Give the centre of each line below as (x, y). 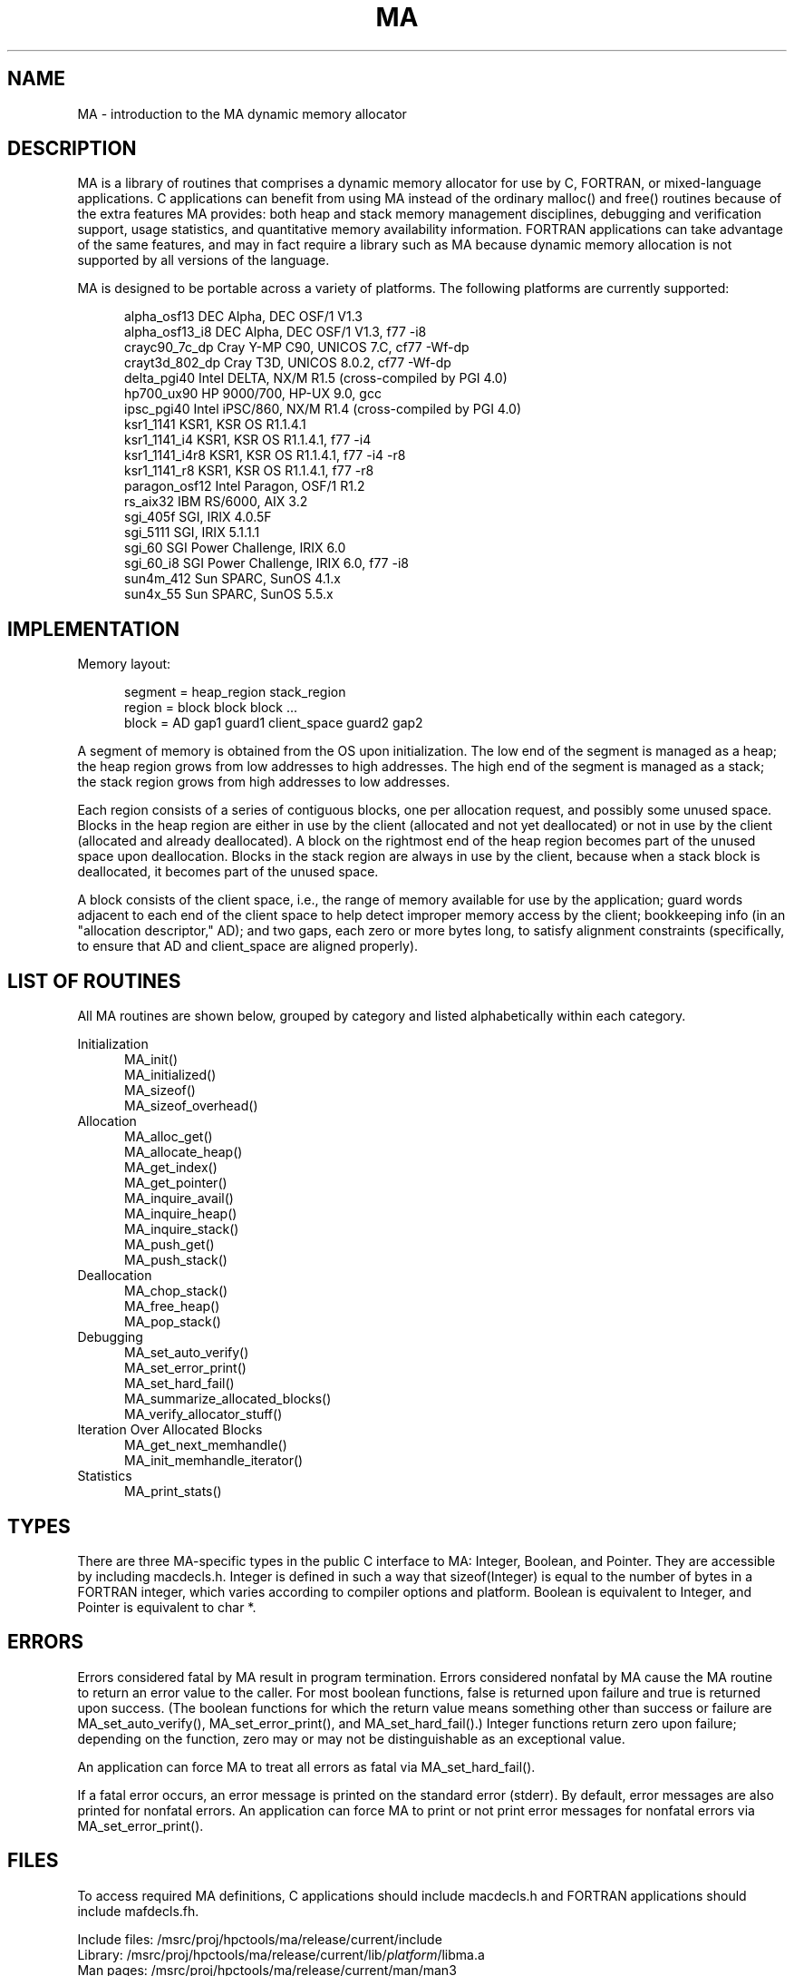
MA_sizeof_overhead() (191, 1106)
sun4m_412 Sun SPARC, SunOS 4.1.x (232, 579)
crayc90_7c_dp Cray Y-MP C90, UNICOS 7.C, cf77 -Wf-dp (297, 347)
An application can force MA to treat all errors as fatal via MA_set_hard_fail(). (306, 1766)
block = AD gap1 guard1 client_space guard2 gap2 (274, 723)
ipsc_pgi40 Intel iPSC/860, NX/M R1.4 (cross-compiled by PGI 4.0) (323, 409)
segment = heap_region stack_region (235, 692)
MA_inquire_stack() (182, 1229)
